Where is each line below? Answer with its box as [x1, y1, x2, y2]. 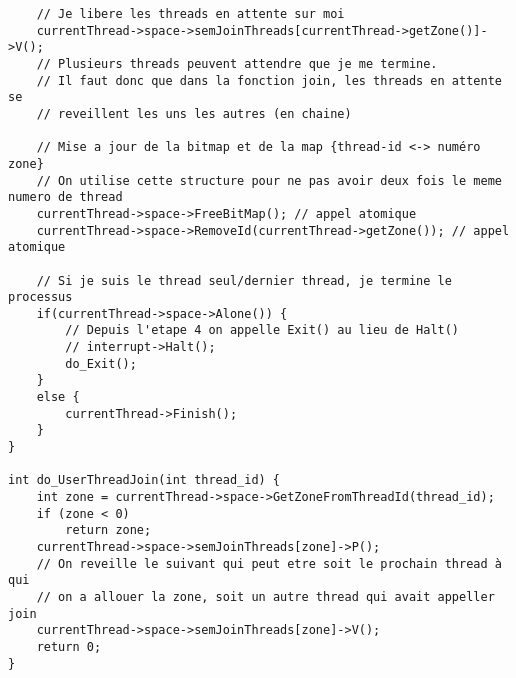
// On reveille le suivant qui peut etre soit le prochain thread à [36, 556, 502, 571]
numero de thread [8, 190, 123, 205]
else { [36, 390, 80, 405]
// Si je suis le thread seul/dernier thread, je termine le [36, 273, 452, 288]
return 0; [36, 639, 102, 654]
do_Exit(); [65, 356, 137, 371]
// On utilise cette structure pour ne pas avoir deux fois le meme [36, 173, 502, 188]
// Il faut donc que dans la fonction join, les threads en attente [36, 73, 502, 88]
